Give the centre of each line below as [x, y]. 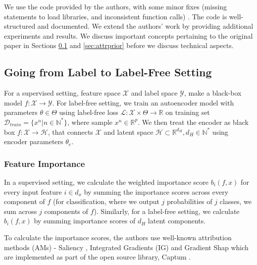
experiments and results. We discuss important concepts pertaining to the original [128, 35]
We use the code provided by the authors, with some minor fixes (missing [116, 6]
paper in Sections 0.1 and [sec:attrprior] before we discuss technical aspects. [119, 45]
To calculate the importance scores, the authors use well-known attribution [118, 237]
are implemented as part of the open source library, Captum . [98, 257]
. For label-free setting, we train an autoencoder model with [143, 102]
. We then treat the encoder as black [193, 122]
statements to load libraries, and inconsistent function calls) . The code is [116, 16]
